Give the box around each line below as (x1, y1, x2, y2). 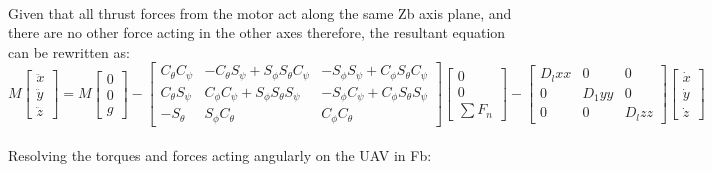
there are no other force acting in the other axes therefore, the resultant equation (8, 22, 506, 43)
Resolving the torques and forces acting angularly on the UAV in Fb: (8, 145, 432, 166)
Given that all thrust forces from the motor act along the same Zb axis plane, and (8, 2, 512, 23)
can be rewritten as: (8, 41, 130, 62)
